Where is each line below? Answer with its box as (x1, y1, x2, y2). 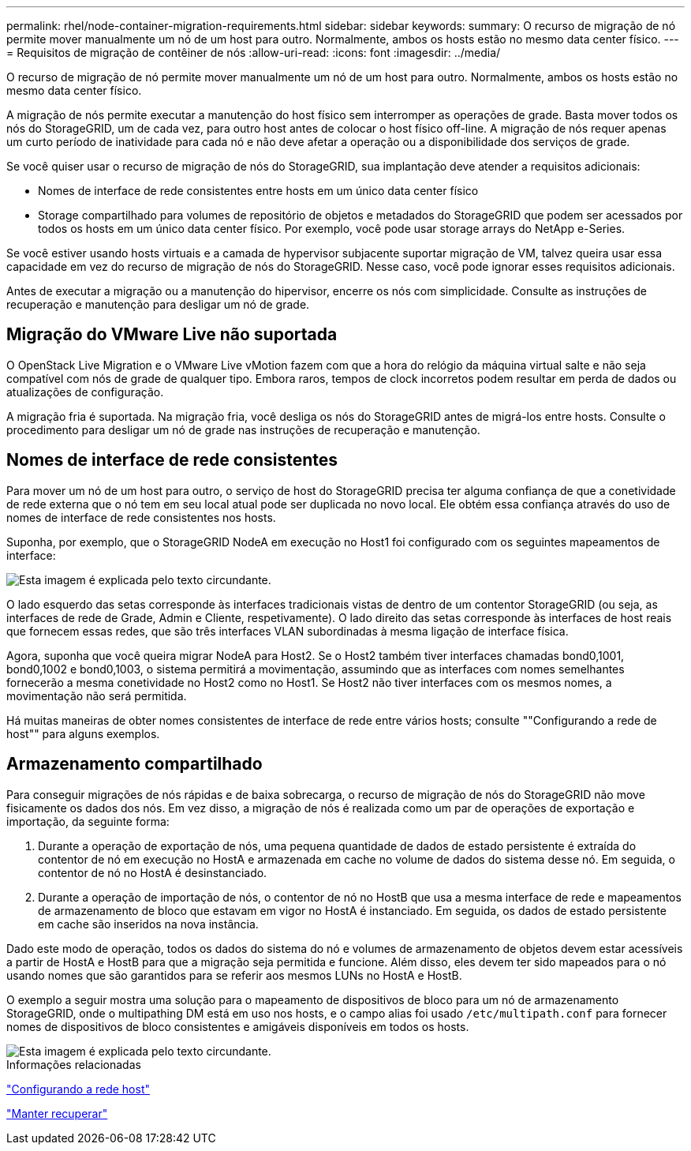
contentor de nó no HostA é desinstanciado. (38, 865, 267, 879)
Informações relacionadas (6, 1057, 141, 1071)
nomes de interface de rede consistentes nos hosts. (6, 510, 276, 524)
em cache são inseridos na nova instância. (38, 917, 259, 931)
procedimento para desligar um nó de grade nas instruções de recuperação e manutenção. (6, 422, 480, 437)
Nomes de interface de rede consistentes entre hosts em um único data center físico (38, 184, 479, 197)
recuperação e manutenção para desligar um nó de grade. (6, 298, 310, 311)
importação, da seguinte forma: (6, 814, 170, 828)
